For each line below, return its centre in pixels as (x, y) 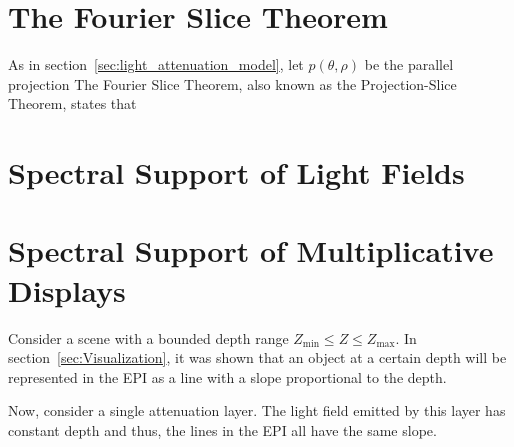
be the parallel (409, 64)
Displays (67, 289)
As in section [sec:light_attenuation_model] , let (156, 64)
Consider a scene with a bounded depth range (148, 337)
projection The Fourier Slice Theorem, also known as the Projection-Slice (232, 83)
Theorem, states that (72, 103)
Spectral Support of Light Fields (236, 172)
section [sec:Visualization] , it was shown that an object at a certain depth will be (257, 357)
